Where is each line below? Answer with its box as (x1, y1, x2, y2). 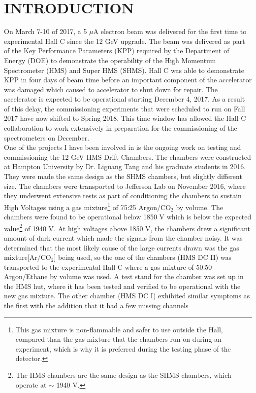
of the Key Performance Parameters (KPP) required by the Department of (4, 45, 229, 56)
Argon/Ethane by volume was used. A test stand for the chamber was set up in (4, 271, 244, 282)
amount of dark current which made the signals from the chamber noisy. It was (4, 232, 243, 243)
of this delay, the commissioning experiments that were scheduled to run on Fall (4, 103, 245, 113)
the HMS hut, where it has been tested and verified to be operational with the (4, 281, 241, 291)
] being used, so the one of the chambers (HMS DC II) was (54, 252, 232, 262)
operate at (15, 379, 47, 390)
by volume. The (176, 202, 224, 212)
